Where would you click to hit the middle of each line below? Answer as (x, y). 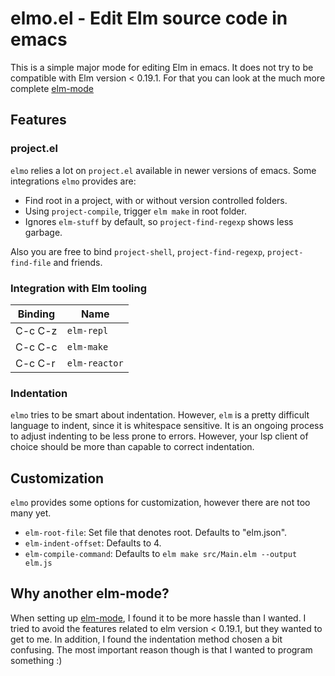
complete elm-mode (52, 88)
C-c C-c (36, 347)
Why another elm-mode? (90, 593)
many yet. (31, 513)
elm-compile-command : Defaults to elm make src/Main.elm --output (161, 554)
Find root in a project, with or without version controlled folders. (156, 200)
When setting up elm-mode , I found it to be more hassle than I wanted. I (158, 618)
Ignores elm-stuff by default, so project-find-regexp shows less (159, 221)
